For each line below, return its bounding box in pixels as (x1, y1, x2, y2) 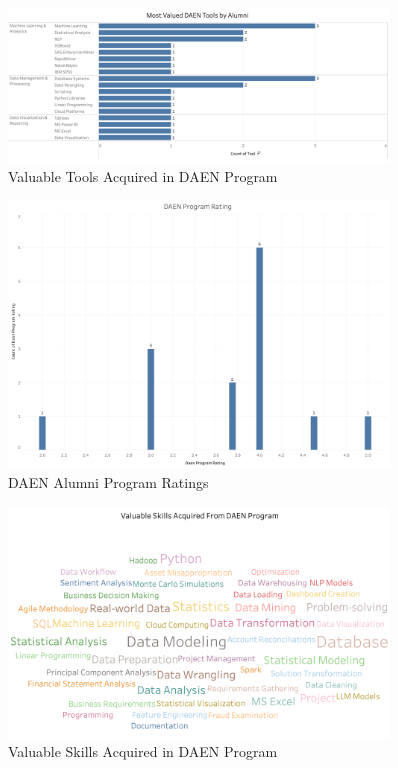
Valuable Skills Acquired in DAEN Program (8, 741, 278, 762)
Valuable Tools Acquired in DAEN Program (8, 165, 278, 186)
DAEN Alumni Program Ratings (8, 471, 209, 492)
